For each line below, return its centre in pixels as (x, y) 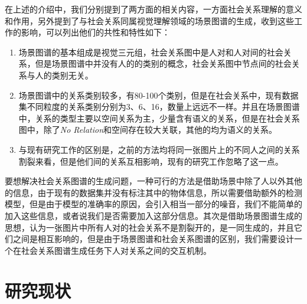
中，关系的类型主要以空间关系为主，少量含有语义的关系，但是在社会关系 (159, 118)
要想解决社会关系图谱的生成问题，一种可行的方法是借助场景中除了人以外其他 (153, 181)
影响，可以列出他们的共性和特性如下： (95, 32)
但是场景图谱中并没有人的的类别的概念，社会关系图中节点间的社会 (163, 63)
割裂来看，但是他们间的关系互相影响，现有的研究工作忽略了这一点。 (151, 161)
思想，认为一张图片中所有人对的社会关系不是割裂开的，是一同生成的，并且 (149, 227)
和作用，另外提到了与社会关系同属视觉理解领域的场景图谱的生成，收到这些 (149, 20)
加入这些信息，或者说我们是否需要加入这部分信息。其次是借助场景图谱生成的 (153, 215)
